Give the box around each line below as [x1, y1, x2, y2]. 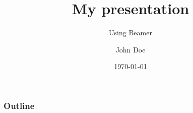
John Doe [115, 44, 146, 54]
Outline [4, 99, 35, 111]
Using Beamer [109, 27, 152, 38]
